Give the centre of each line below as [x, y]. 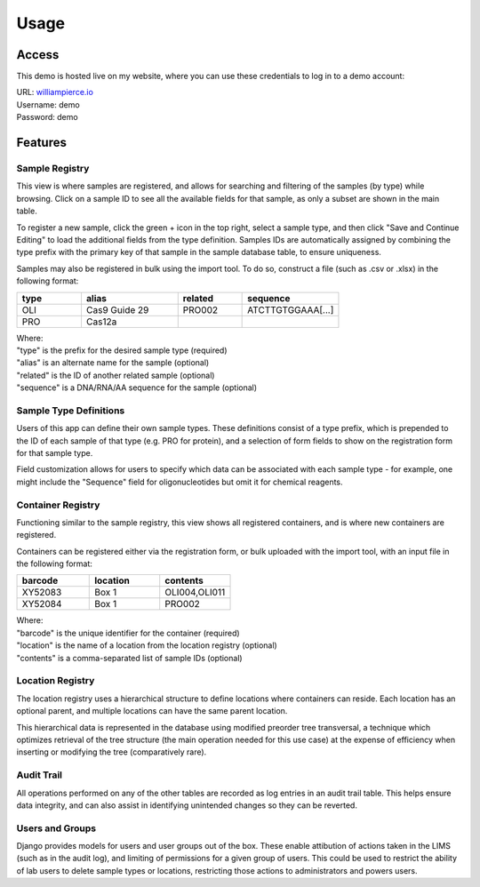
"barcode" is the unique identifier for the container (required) [128, 633]
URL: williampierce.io [55, 92]
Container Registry [58, 505]
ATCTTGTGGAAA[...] [291, 309]
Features [41, 143]
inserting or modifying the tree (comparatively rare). [112, 752]
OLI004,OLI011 [195, 593]
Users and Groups [56, 828]
